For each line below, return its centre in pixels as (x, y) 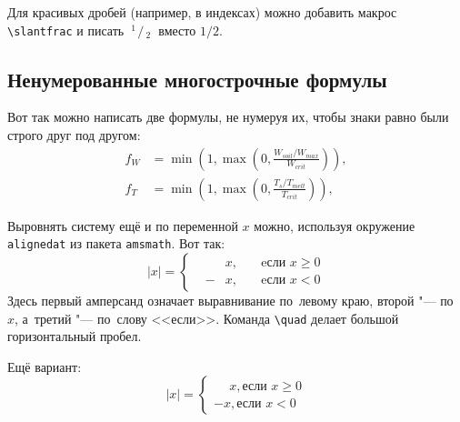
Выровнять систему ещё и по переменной (123, 225)
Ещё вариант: (45, 366)
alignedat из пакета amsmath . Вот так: (116, 243)
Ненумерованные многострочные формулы (197, 79)
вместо (177, 30)
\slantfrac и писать (66, 30)
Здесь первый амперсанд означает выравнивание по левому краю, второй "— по (230, 300)
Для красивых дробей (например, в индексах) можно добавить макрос (202, 12)
